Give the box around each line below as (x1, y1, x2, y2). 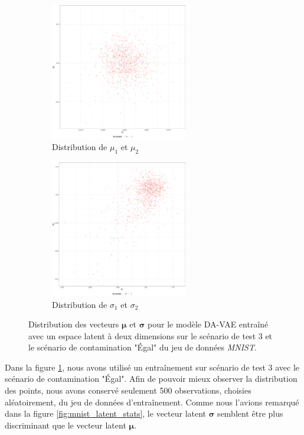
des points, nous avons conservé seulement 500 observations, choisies (5, 384, 251, 397)
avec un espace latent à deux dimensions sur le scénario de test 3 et (28, 329, 273, 342)
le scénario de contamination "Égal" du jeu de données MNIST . (28, 341, 257, 353)
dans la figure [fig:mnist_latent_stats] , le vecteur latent (5, 407, 207, 420)
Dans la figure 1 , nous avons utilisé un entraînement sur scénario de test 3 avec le (5, 361, 300, 373)
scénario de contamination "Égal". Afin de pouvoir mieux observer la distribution (5, 372, 298, 385)
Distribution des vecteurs (28, 318, 119, 330)
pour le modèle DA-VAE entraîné (148, 318, 269, 330)
